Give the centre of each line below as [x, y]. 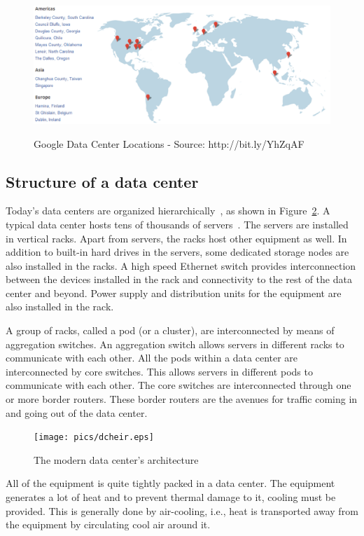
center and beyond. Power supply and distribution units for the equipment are [174, 293]
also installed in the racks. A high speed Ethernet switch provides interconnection [181, 265]
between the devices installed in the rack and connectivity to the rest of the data [179, 279]
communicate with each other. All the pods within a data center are [152, 358]
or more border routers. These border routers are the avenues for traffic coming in [182, 399]
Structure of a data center [102, 181]
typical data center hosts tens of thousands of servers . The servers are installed [177, 224]
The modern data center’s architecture [116, 459]
